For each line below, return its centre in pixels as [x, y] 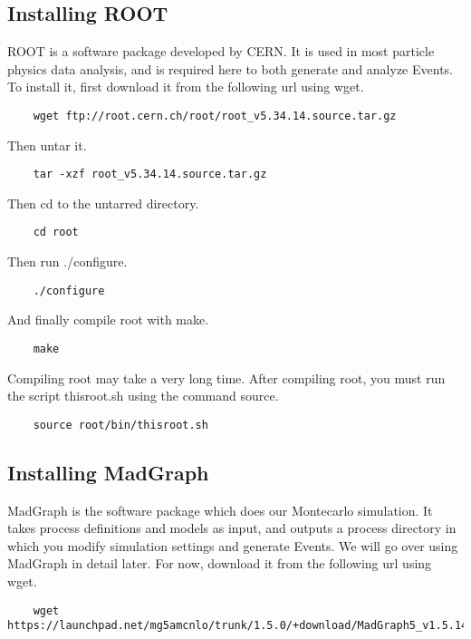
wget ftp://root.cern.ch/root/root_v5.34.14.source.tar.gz [215, 116]
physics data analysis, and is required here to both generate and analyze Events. [230, 68]
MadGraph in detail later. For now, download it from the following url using [220, 563]
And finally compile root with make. [108, 319]
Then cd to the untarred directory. [103, 203]
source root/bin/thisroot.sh [120, 425]
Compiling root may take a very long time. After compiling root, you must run [226, 378]
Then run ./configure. [67, 261]
